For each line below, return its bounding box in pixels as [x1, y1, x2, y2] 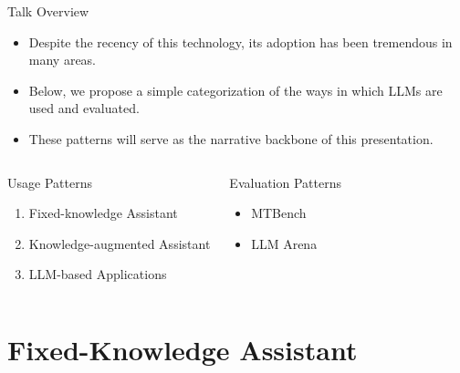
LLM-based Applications [28, 264, 167, 284]
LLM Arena [251, 233, 318, 253]
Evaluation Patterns [229, 172, 341, 192]
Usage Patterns [7, 172, 92, 192]
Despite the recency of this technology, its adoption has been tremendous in [28, 32, 453, 51]
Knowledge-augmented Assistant [28, 233, 211, 253]
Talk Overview [7, 2, 89, 20]
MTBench [251, 203, 307, 223]
